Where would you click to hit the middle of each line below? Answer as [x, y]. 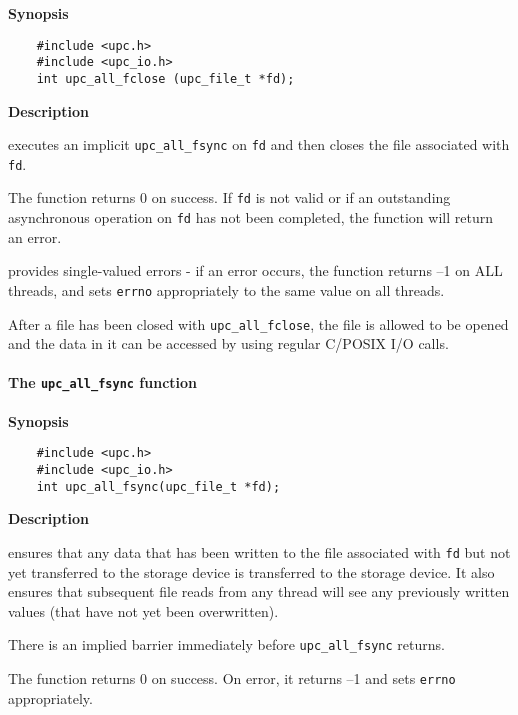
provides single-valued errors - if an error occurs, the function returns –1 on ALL [255, 270]
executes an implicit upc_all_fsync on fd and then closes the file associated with [259, 144]
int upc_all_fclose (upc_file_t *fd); [165, 78]
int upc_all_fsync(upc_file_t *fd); [158, 486]
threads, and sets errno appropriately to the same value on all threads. [226, 289]
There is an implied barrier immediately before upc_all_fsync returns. [226, 644]
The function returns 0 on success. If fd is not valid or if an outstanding [229, 197]
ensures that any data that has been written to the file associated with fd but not [259, 551]
